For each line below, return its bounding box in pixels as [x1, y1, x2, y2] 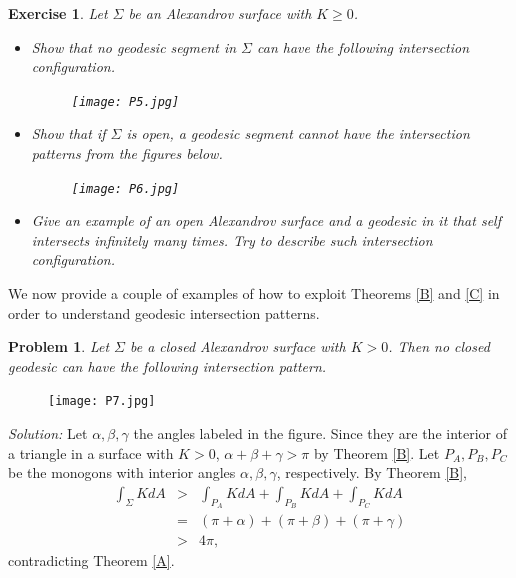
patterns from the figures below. [31, 143, 223, 164]
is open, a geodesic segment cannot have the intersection [126, 123, 470, 144]
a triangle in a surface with [8, 442, 174, 463]
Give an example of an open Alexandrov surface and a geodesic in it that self [31, 210, 501, 231]
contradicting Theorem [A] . [8, 550, 175, 571]
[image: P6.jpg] [71, 181, 180, 196]
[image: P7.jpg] [48, 394, 156, 409]
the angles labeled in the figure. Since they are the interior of [133, 423, 508, 444]
